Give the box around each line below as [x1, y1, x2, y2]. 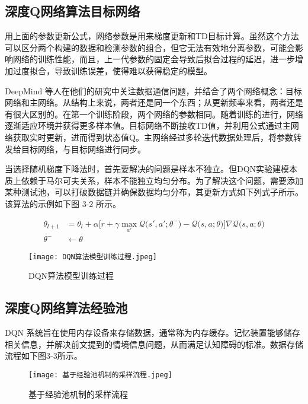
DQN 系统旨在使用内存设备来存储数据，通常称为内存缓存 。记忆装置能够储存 [5, 326, 300, 339]
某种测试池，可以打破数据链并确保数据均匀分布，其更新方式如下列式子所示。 [5, 186, 303, 198]
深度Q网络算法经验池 [5, 298, 128, 317]
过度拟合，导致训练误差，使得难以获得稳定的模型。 [12, 64, 212, 77]
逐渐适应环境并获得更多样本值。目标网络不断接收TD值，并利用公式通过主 [5, 119, 291, 132]
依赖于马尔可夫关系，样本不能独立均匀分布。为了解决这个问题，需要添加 [21, 174, 303, 186]
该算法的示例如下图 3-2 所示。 [5, 197, 121, 209]
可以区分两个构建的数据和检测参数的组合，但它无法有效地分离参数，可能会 [5, 41, 295, 53]
